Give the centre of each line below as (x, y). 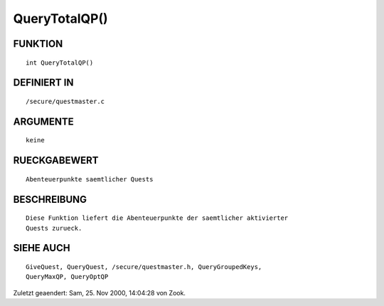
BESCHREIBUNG (50, 199)
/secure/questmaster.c (65, 101)
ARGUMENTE (43, 121)
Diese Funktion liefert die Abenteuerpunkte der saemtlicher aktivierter (157, 218)
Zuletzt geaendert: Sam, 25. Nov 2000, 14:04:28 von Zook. (100, 292)
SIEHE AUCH (42, 248)
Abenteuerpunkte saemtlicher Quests (90, 179)
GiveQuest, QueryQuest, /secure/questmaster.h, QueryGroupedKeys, (144, 267)
